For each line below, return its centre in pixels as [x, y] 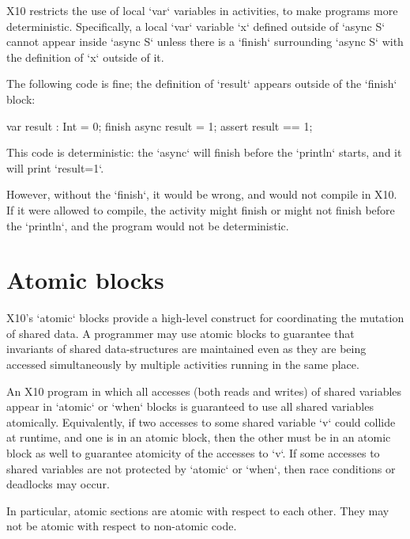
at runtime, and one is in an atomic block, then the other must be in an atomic [199, 437]
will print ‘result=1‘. [55, 167]
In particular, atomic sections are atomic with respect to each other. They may [198, 510]
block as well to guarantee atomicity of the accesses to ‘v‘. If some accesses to [193, 453]
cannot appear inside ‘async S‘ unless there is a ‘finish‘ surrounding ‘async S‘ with [205, 42]
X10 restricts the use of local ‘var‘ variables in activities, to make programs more [202, 10]
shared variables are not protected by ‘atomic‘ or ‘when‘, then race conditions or [201, 468]
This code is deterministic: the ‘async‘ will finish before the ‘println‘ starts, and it [204, 152]
